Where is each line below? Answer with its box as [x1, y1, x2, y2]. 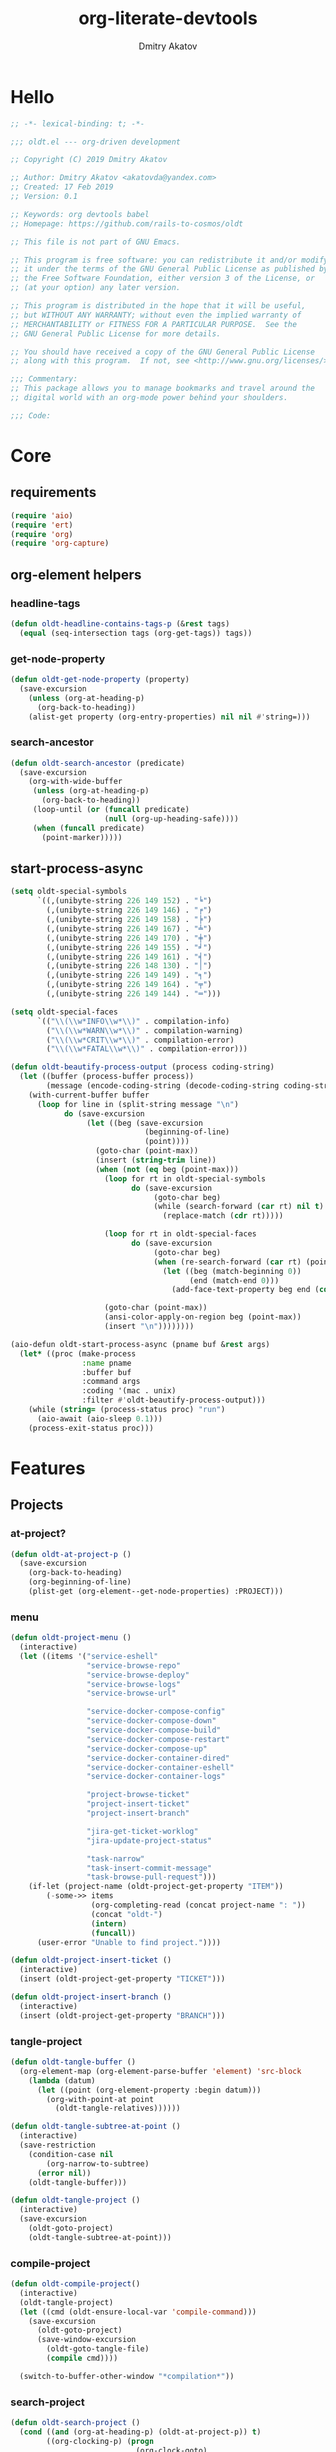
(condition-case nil [28, 2149, 114, 2159]
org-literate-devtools [78, 7, 258, 30]
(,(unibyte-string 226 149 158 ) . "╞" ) [46, 915, 213, 925]
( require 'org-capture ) [10, 538, 110, 549]
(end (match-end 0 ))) [189, 1275, 280, 1286]
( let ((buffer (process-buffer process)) [19, 1072, 195, 1082]
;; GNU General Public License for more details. [10, 328, 222, 339]
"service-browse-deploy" [86, 1670, 190, 1680]
